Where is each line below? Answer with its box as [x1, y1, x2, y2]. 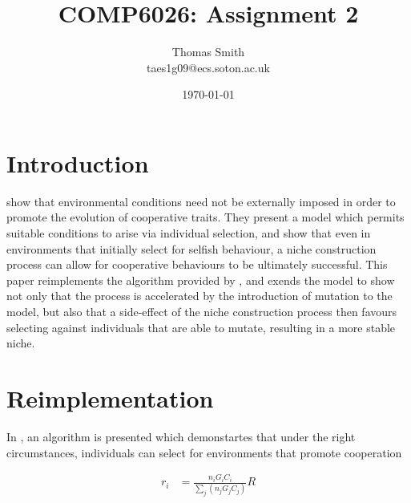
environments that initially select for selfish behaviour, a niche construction [6, 240, 377, 257]
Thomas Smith [171, 43, 245, 60]
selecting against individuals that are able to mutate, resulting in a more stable [6, 318, 396, 335]
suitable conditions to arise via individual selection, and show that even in [6, 225, 371, 241]
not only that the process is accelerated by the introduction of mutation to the [6, 287, 393, 304]
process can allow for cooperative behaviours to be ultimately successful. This [6, 256, 388, 273]
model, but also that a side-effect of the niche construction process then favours [6, 303, 397, 319]
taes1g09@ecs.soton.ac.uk [147, 59, 270, 75]
